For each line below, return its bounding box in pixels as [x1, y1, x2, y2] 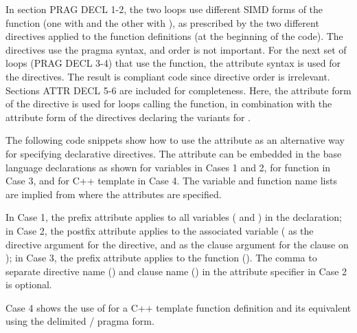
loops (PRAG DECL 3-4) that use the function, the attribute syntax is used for [5, 56, 341, 70]
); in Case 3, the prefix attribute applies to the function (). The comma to [5, 250, 317, 265]
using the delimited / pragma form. [5, 314, 154, 328]
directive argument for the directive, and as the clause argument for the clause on [5, 237, 349, 251]
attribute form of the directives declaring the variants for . [5, 109, 251, 124]
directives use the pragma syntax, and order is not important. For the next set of [5, 42, 347, 56]
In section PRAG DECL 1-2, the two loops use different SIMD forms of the [5, 2, 323, 16]
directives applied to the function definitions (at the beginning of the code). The [5, 29, 343, 43]
